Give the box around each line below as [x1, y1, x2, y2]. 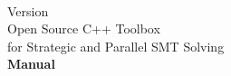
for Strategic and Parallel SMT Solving [7, 36, 225, 55]
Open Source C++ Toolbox [7, 19, 160, 38]
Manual [7, 54, 55, 73]
